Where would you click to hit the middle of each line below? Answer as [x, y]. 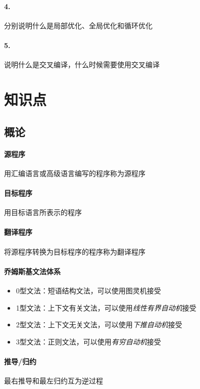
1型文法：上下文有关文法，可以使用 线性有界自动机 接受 [106, 307]
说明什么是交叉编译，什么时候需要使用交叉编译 [82, 64]
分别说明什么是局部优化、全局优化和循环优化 [78, 25]
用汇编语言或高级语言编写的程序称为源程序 [75, 173]
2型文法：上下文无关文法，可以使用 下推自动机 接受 [99, 325]
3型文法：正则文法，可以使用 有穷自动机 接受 [88, 341]
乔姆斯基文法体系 [32, 271]
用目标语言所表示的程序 [43, 212]
